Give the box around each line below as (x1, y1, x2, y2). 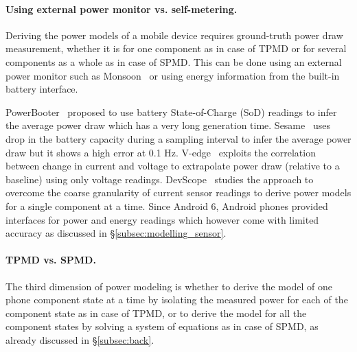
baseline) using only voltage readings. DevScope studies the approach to (5, 172, 314, 186)
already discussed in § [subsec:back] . (5, 332, 154, 347)
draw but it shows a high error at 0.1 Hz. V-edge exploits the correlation (5, 145, 316, 159)
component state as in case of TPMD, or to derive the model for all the (5, 305, 307, 320)
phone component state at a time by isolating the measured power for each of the (5, 292, 348, 307)
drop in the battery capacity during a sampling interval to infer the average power (5, 131, 352, 145)
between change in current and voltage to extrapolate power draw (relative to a (5, 159, 340, 173)
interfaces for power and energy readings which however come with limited (5, 212, 319, 226)
